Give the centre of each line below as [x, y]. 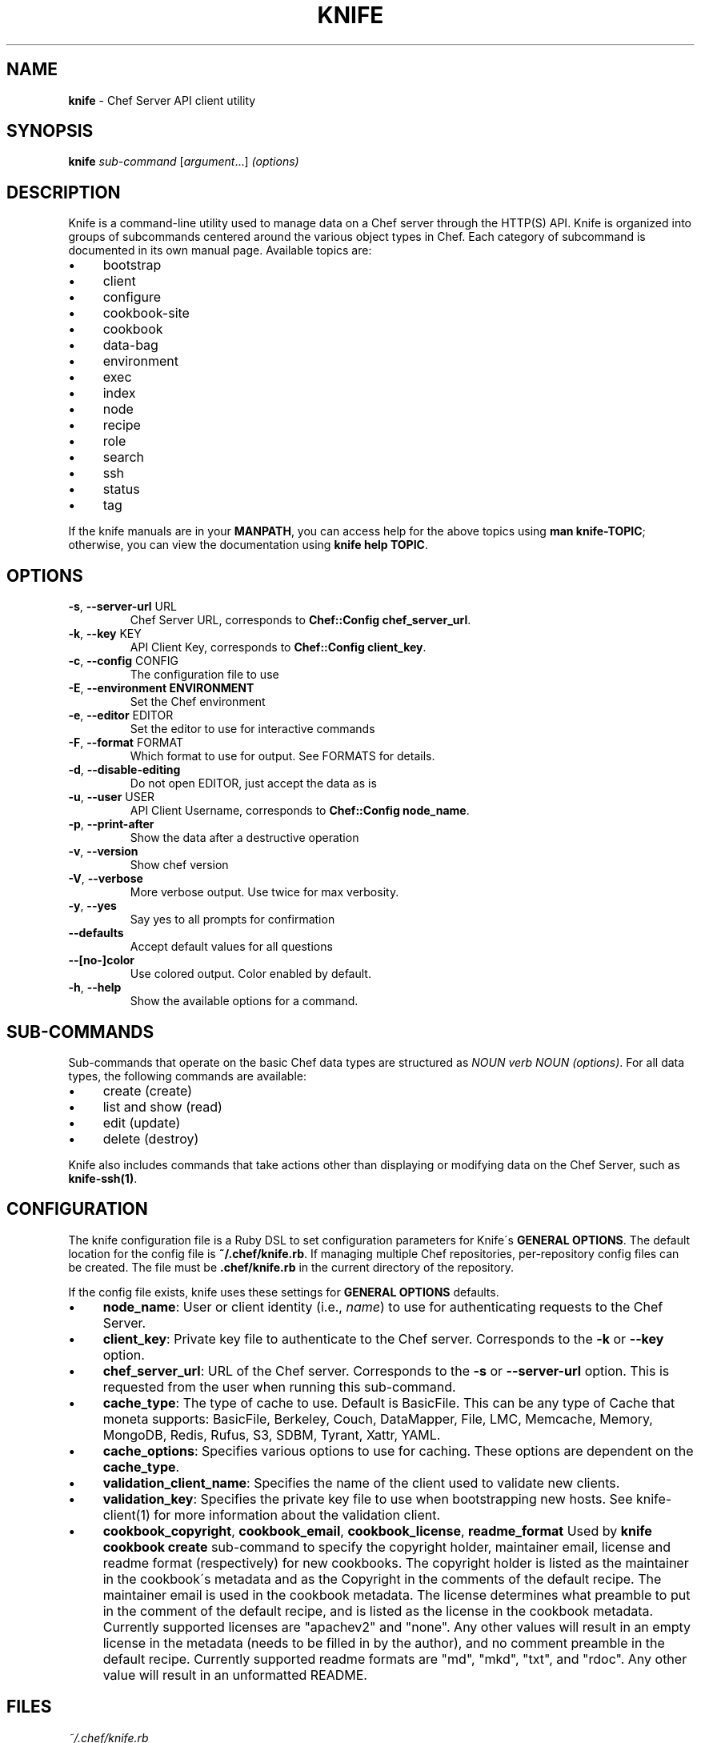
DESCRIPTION [64, 192]
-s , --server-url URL [122, 607]
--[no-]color [102, 960]
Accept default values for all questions [231, 947]
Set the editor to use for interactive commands [252, 729]
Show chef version [179, 865]
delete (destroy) [151, 1138]
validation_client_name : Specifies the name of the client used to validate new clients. [361, 1483]
